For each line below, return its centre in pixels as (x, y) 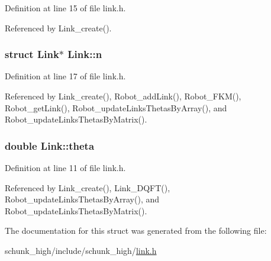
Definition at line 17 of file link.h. (65, 76)
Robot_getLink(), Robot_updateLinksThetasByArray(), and (116, 107)
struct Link (32, 54)
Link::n (85, 54)
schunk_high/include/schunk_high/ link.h (81, 250)
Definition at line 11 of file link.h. (65, 167)
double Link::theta (50, 145)
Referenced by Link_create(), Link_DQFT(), (88, 187)
